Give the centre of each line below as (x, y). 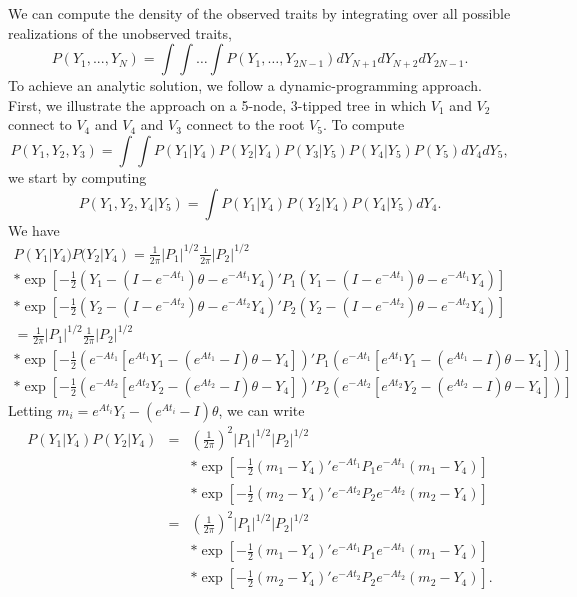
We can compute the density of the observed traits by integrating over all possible (259, 13)
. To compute (363, 124)
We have (34, 229)
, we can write (261, 410)
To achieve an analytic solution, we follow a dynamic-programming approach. (245, 85)
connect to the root (245, 124)
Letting (30, 410)
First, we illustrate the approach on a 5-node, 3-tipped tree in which (217, 104)
